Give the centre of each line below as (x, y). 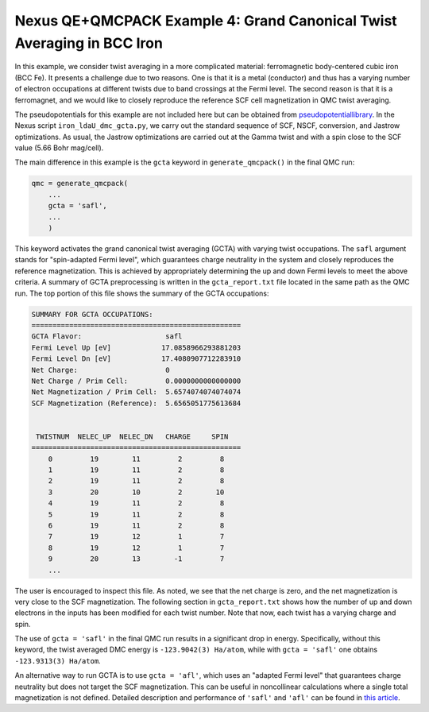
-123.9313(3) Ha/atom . (58, 660)
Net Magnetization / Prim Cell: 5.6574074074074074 (136, 392)
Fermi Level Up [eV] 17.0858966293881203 (136, 347)
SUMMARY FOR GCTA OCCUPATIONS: (93, 314)
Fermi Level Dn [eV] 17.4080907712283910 (136, 359)
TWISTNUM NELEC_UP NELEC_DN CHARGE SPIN (132, 436)
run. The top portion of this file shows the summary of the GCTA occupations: (142, 293)
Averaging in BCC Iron (89, 43)
